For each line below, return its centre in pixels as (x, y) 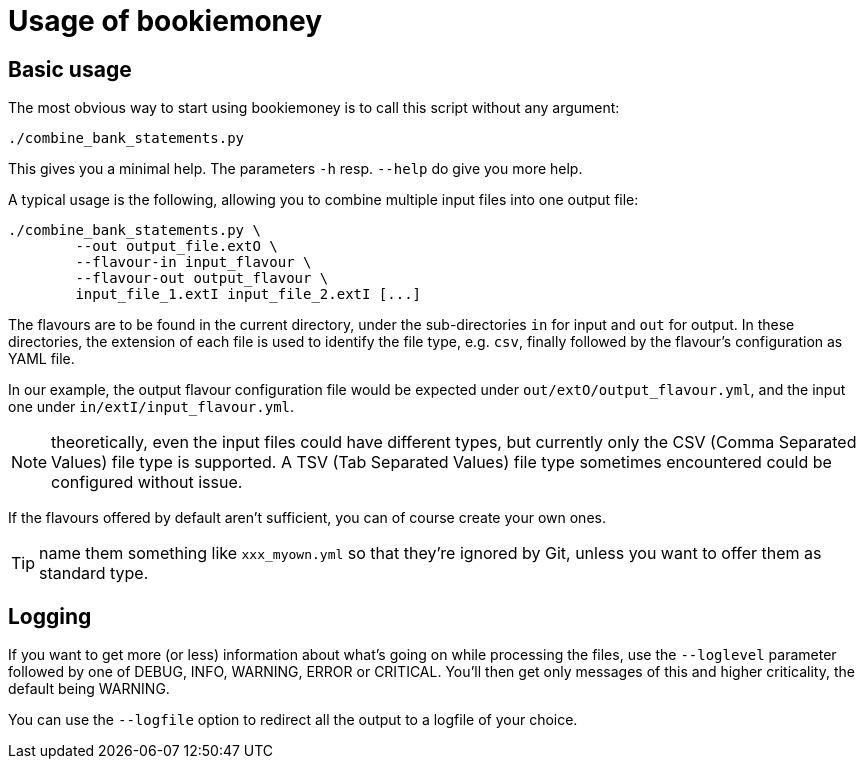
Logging (50, 616)
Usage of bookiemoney (165, 21)
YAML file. (41, 359)
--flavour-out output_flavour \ (202, 278)
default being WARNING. (89, 689)
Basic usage (70, 69)
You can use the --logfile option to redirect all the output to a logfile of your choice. (293, 720)
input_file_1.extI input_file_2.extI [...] (248, 294)
